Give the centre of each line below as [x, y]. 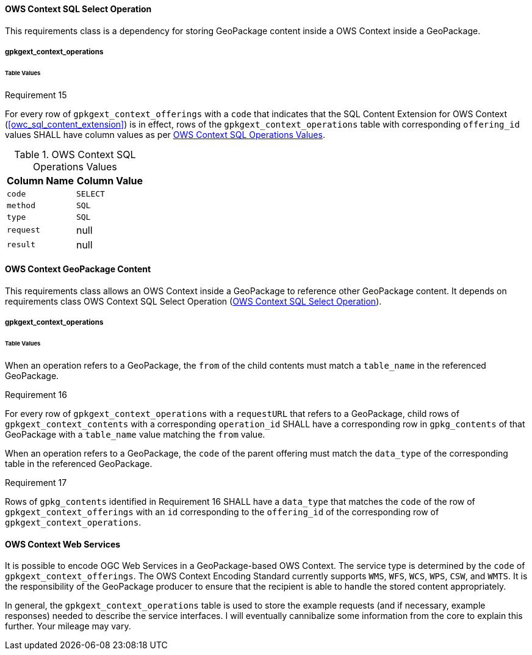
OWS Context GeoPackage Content [78, 269]
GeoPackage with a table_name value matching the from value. [135, 434]
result [21, 245]
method [21, 205]
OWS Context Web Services [63, 544]
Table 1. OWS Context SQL [75, 154]
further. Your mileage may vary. [68, 626]
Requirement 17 [36, 482]
